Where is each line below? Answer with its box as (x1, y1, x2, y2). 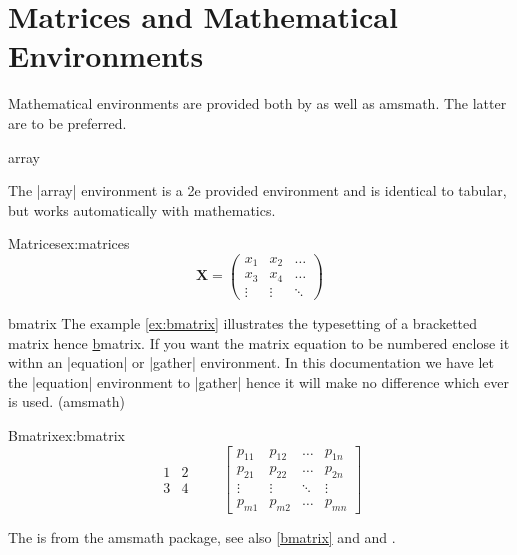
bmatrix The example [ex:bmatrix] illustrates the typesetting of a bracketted (8, 312, 478, 333)
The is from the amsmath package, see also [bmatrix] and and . (8, 527, 396, 548)
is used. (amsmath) (8, 391, 125, 412)
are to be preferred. (8, 112, 127, 133)
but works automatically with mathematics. (8, 199, 276, 220)
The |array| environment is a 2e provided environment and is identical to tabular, (8, 180, 507, 201)
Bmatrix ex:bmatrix (8, 424, 125, 445)
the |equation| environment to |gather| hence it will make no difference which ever (8, 371, 510, 392)
